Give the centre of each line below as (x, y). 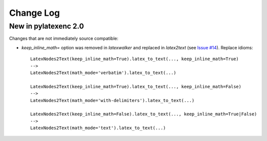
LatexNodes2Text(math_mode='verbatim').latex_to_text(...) (103, 72)
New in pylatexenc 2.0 (46, 26)
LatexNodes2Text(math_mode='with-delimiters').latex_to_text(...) (112, 100)
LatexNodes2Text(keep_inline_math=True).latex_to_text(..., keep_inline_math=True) (135, 59)
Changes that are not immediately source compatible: (64, 38)
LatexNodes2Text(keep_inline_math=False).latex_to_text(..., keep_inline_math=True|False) (144, 114)
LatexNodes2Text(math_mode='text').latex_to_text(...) (98, 128)
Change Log (35, 13)
